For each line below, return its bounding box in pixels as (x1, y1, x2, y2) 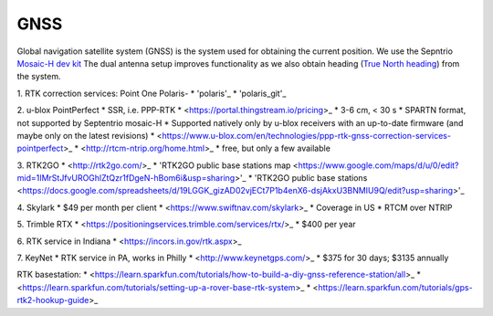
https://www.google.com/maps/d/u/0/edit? (298, 160, 460, 171)
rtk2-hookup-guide (16, 295, 89, 306)
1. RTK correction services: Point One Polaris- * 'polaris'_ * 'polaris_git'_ (16, 88, 287, 99)
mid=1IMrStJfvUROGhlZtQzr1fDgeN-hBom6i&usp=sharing (16, 173, 236, 184)
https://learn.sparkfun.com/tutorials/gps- (318, 281, 474, 292)
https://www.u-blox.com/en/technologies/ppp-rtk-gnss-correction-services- (162, 130, 452, 141)
